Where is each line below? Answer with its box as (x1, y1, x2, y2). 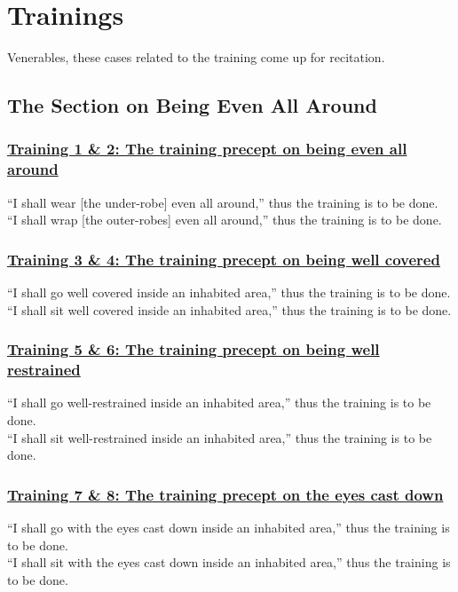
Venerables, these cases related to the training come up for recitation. (7, 48, 385, 67)
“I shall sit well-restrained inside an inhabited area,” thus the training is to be (7, 428, 432, 446)
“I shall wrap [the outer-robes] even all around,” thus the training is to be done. (7, 210, 442, 229)
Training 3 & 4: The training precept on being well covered (7, 248, 440, 270)
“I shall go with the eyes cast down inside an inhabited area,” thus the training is (7, 517, 450, 536)
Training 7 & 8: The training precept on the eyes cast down (7, 483, 444, 505)
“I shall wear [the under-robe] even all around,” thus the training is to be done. (7, 193, 438, 211)
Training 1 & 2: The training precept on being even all (7, 138, 407, 160)
